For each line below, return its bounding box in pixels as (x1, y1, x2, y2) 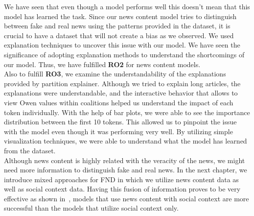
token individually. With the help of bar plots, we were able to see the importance (4, 107, 250, 117)
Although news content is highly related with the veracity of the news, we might (4, 155, 245, 165)
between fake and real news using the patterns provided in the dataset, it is (4, 21, 231, 31)
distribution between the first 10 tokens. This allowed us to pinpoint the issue (4, 117, 237, 127)
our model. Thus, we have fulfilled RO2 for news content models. (4, 59, 201, 69)
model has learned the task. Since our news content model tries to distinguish (4, 11, 237, 21)
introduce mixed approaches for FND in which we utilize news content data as (4, 174, 239, 184)
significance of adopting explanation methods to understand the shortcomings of (4, 49, 245, 59)
